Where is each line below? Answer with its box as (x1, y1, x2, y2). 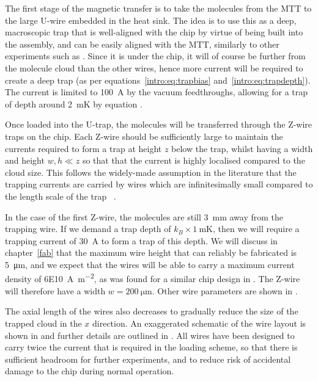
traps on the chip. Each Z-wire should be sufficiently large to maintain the (5, 129, 283, 142)
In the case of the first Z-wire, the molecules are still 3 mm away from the (5, 210, 283, 223)
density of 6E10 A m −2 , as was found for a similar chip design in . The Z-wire (5, 270, 300, 285)
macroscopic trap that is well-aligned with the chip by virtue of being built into (5, 26, 303, 38)
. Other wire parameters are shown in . (152, 284, 298, 297)
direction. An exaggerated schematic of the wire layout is (92, 316, 306, 329)
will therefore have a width (5, 284, 106, 297)
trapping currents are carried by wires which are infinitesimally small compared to (5, 178, 313, 191)
